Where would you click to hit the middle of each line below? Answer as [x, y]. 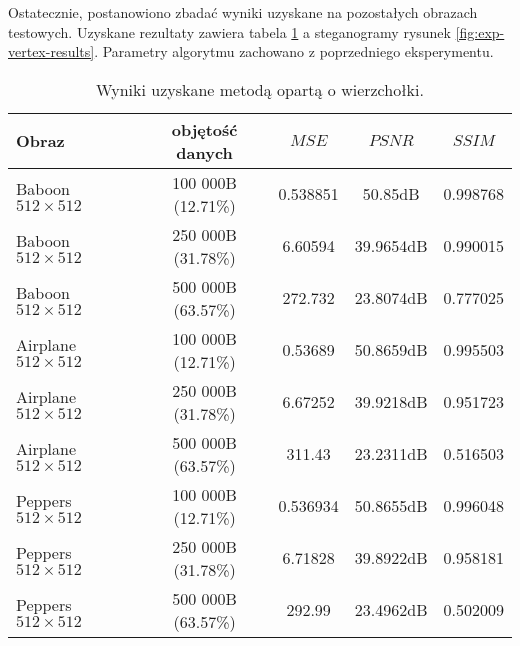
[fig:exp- [480, 31]
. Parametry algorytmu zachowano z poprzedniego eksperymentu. [294, 51]
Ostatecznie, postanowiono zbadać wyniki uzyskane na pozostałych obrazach [243, 12]
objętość [204, 129]
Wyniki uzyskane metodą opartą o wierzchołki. [260, 89]
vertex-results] [51, 51]
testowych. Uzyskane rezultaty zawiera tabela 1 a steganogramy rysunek [229, 31]
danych [204, 152]
